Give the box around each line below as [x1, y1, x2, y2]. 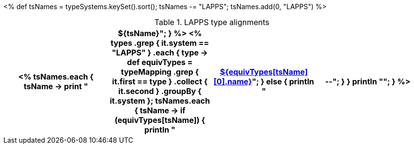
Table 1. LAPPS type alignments [154, 17, 270, 27]
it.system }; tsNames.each [110, 96, 210, 106]
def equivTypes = [127, 57, 193, 67]
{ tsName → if [134, 106, 186, 115]
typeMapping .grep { [121, 67, 199, 77]
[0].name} [213, 77, 252, 86]
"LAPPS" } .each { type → [111, 48, 208, 57]
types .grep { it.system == [111, 38, 209, 48]
